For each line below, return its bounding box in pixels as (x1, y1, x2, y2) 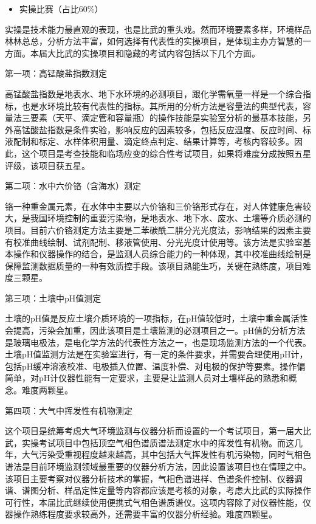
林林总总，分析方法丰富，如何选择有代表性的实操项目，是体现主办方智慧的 (5, 35, 303, 47)
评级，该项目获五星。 (5, 159, 90, 171)
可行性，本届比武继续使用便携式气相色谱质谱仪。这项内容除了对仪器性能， (5, 495, 303, 508)
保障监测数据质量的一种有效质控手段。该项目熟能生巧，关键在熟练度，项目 (5, 259, 303, 272)
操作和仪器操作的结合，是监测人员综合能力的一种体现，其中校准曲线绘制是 (13, 247, 311, 260)
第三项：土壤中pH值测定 (5, 291, 101, 304)
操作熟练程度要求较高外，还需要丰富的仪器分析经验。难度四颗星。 (13, 508, 277, 520)
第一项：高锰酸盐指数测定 (5, 67, 107, 80)
